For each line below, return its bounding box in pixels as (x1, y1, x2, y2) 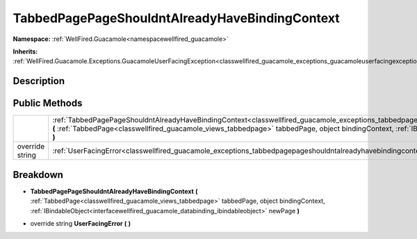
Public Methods (13, 97, 83, 109)
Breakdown (13, 169, 64, 181)
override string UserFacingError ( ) (30, 219, 131, 227)
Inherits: (13, 47, 38, 56)
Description (13, 75, 65, 87)
